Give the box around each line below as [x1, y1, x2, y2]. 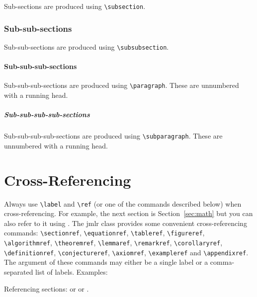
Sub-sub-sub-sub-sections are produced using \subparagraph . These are [4, 131, 223, 141]
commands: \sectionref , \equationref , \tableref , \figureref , [4, 227, 205, 238]
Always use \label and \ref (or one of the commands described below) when [4, 198, 242, 209]
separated [4, 266, 33, 277]
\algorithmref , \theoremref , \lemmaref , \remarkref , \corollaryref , [4, 237, 223, 248]
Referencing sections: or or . [4, 283, 89, 294]
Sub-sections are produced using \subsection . [4, 1, 146, 11]
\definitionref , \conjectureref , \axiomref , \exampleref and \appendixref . [4, 247, 249, 257]
